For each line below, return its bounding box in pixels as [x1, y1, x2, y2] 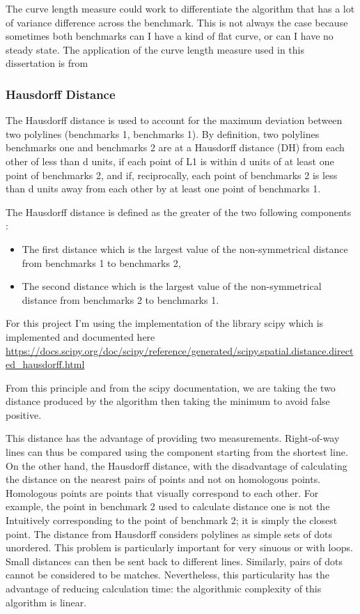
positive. [6, 407, 42, 422]
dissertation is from [6, 56, 88, 70]
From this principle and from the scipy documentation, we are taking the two [6, 380, 336, 394]
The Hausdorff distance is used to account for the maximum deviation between [6, 113, 343, 128]
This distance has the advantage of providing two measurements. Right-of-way [6, 431, 340, 445]
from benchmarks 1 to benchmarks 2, [22, 255, 181, 270]
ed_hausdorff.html [6, 357, 85, 371]
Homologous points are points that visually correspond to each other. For [6, 485, 319, 500]
